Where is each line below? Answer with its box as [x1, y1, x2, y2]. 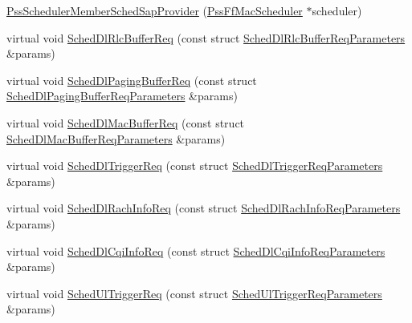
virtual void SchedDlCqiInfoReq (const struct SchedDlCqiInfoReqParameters [6, 242, 385, 259]
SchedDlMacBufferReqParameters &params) [6, 130, 226, 147]
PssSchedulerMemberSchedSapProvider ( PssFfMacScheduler [6, 2, 303, 18]
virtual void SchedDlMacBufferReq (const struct [6, 114, 245, 131]
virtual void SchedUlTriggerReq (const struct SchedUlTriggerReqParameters [6, 285, 382, 301]
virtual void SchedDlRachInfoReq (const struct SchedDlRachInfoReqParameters [6, 200, 401, 216]
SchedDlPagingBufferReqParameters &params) [6, 87, 238, 104]
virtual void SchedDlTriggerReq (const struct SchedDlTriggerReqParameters [6, 157, 383, 174]
